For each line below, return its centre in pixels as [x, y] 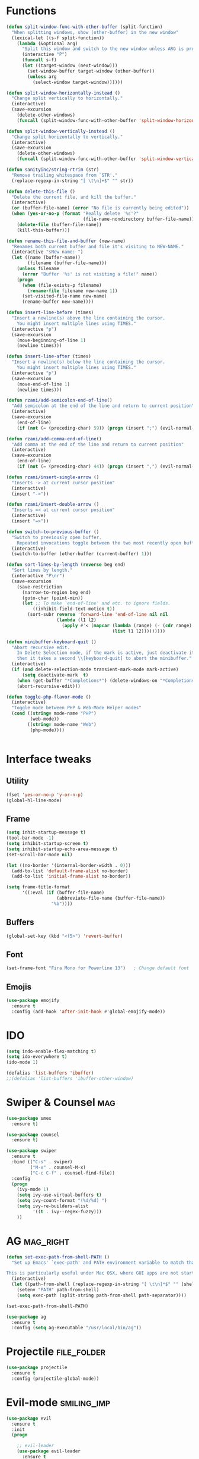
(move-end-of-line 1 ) [43, 384]
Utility [17, 781]
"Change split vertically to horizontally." [67, 98]
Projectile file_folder [56, 1352]
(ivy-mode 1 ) [33, 1189]
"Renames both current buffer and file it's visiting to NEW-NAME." [98, 246]
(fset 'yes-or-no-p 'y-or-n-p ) [45, 795]
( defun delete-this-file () [41, 192]
